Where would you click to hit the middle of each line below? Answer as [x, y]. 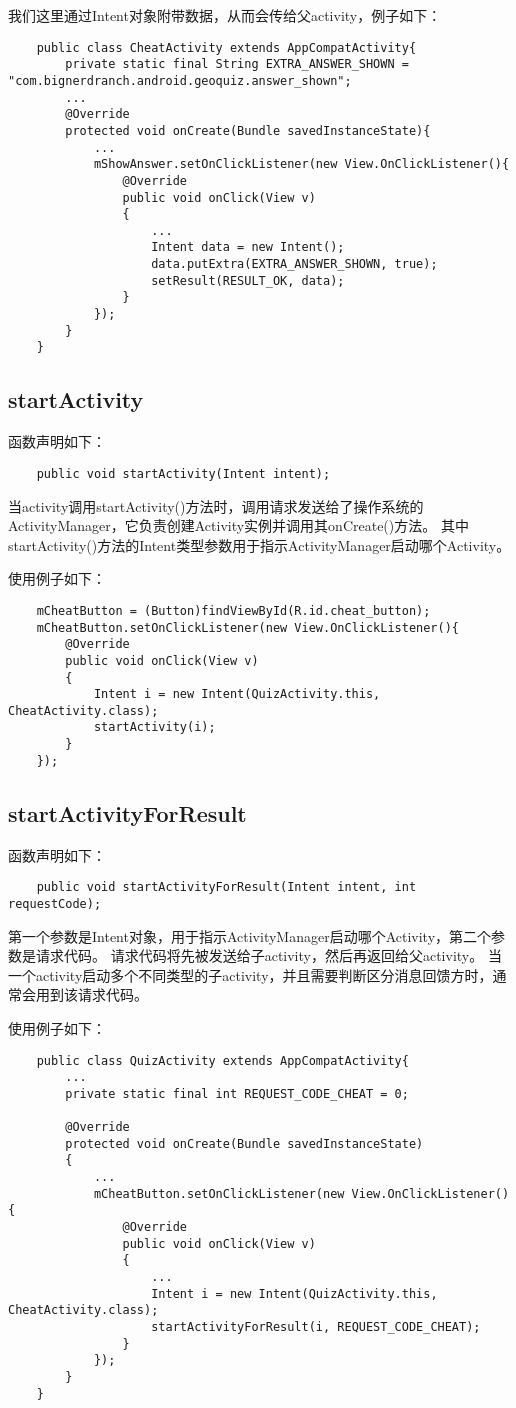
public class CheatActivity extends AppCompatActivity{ [226, 47]
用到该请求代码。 [91, 994]
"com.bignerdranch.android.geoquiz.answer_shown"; [180, 80]
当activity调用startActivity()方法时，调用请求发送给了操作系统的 [216, 505]
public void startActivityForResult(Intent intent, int [226, 887]
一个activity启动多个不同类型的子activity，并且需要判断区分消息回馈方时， [250, 974]
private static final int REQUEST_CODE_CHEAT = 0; [237, 1093]
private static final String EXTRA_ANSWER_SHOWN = [237, 64]
